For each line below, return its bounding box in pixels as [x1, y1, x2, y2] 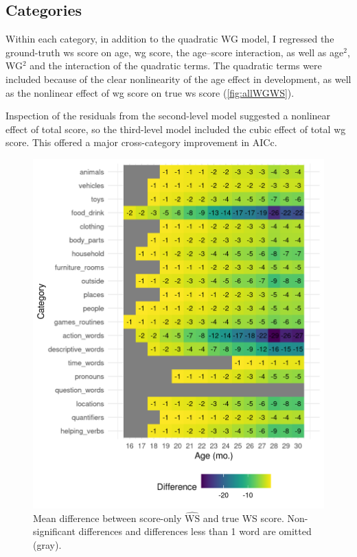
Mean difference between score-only [33, 510, 182, 525]
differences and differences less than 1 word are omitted [78, 524, 312, 538]
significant [33, 524, 76, 538]
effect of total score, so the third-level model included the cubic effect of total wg [5, 121, 346, 136]
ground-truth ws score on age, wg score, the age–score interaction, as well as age [5, 45, 344, 59]
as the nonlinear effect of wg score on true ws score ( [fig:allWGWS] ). [5, 85, 295, 99]
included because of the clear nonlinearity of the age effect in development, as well [5, 71, 352, 86]
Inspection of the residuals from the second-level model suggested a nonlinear [5, 108, 331, 123]
